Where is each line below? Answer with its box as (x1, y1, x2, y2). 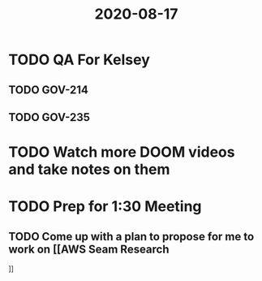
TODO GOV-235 (8, 110, 91, 124)
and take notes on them (8, 160, 170, 179)
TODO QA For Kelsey (8, 50, 150, 69)
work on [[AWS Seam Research (8, 242, 170, 256)
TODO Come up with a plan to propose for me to (8, 229, 255, 244)
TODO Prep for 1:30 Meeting (8, 197, 202, 216)
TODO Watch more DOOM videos (8, 143, 235, 162)
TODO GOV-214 (8, 83, 89, 97)
